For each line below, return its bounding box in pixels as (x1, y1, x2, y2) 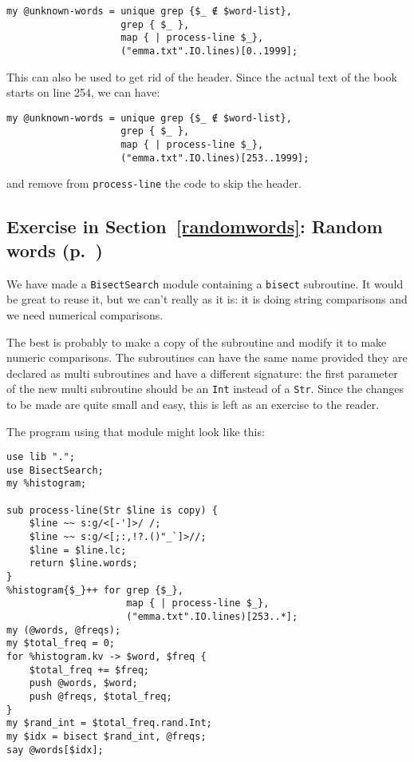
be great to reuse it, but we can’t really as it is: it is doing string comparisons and (6, 291, 408, 308)
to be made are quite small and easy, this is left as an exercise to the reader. (6, 395, 380, 412)
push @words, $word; (29, 677, 138, 689)
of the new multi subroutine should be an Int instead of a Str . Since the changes (6, 380, 404, 397)
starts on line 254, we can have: (6, 84, 160, 101)
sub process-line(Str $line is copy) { (6, 504, 218, 516)
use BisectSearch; (6, 464, 104, 476)
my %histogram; (6, 478, 87, 490)
